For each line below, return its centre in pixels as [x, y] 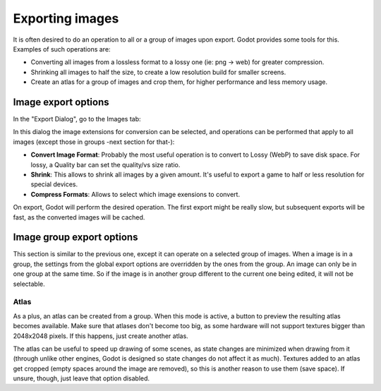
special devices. [54, 184]
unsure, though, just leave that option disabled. [81, 378]
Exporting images [66, 18]
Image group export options [75, 237]
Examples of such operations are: [62, 49]
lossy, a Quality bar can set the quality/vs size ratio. [105, 164]
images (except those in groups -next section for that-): [94, 142]
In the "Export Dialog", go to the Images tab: [77, 119]
